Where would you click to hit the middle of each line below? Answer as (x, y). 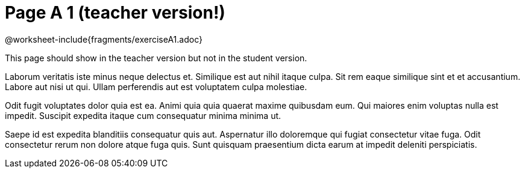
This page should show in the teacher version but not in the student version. (156, 58)
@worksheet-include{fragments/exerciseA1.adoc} (104, 39)
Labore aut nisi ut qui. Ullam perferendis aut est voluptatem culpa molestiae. (156, 86)
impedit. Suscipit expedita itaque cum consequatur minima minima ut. (143, 115)
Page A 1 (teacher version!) (115, 13)
